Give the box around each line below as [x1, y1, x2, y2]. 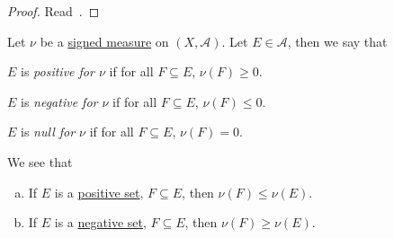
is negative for [21, 92, 98, 110]
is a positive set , [54, 182, 144, 201]
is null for [21, 122, 76, 141]
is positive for [21, 62, 94, 81]
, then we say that [287, 31, 388, 50]
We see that [7, 152, 73, 171]
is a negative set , [54, 213, 147, 232]
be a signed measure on [40, 31, 169, 50]
